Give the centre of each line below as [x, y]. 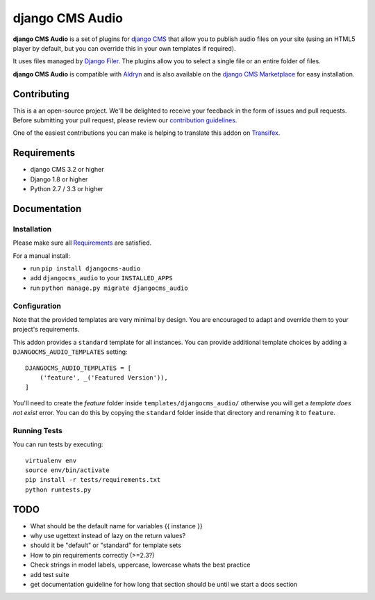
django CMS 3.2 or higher [67, 170]
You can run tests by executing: [58, 444]
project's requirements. [46, 330]
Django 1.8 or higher [59, 179]
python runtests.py [58, 489]
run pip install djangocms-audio [85, 268]
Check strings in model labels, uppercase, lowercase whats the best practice [140, 565]
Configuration [37, 306]
